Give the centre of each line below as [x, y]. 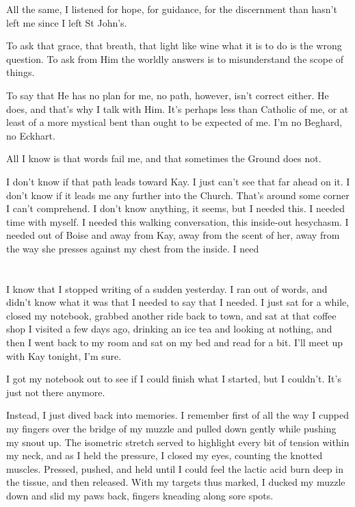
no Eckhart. [31, 135]
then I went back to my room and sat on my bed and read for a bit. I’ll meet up [175, 342]
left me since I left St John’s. [67, 22]
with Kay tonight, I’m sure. [64, 355]
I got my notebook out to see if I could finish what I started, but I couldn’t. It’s [174, 379]
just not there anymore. [56, 392]
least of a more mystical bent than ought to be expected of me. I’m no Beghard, [174, 122]
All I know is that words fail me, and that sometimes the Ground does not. [164, 158]
